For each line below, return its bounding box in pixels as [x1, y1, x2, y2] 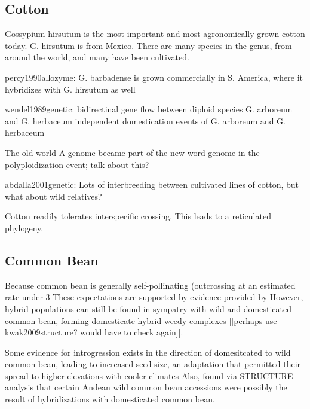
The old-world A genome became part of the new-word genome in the [5, 146, 260, 158]
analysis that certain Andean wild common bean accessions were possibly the [5, 381, 287, 393]
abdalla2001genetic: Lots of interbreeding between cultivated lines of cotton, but [5, 178, 299, 191]
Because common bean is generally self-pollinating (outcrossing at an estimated [5, 279, 296, 291]
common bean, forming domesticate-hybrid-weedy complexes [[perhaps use [5, 314, 277, 326]
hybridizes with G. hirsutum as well [5, 83, 136, 95]
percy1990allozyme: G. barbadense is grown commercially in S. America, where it [5, 71, 303, 83]
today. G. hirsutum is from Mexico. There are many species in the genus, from [5, 39, 292, 51]
